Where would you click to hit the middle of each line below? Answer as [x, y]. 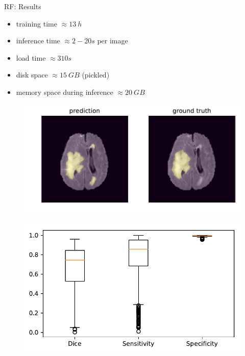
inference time [38, 41]
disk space [32, 75]
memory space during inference [65, 92]
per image [113, 41]
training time [36, 23]
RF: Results [23, 6]
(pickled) [96, 75]
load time [31, 57]
